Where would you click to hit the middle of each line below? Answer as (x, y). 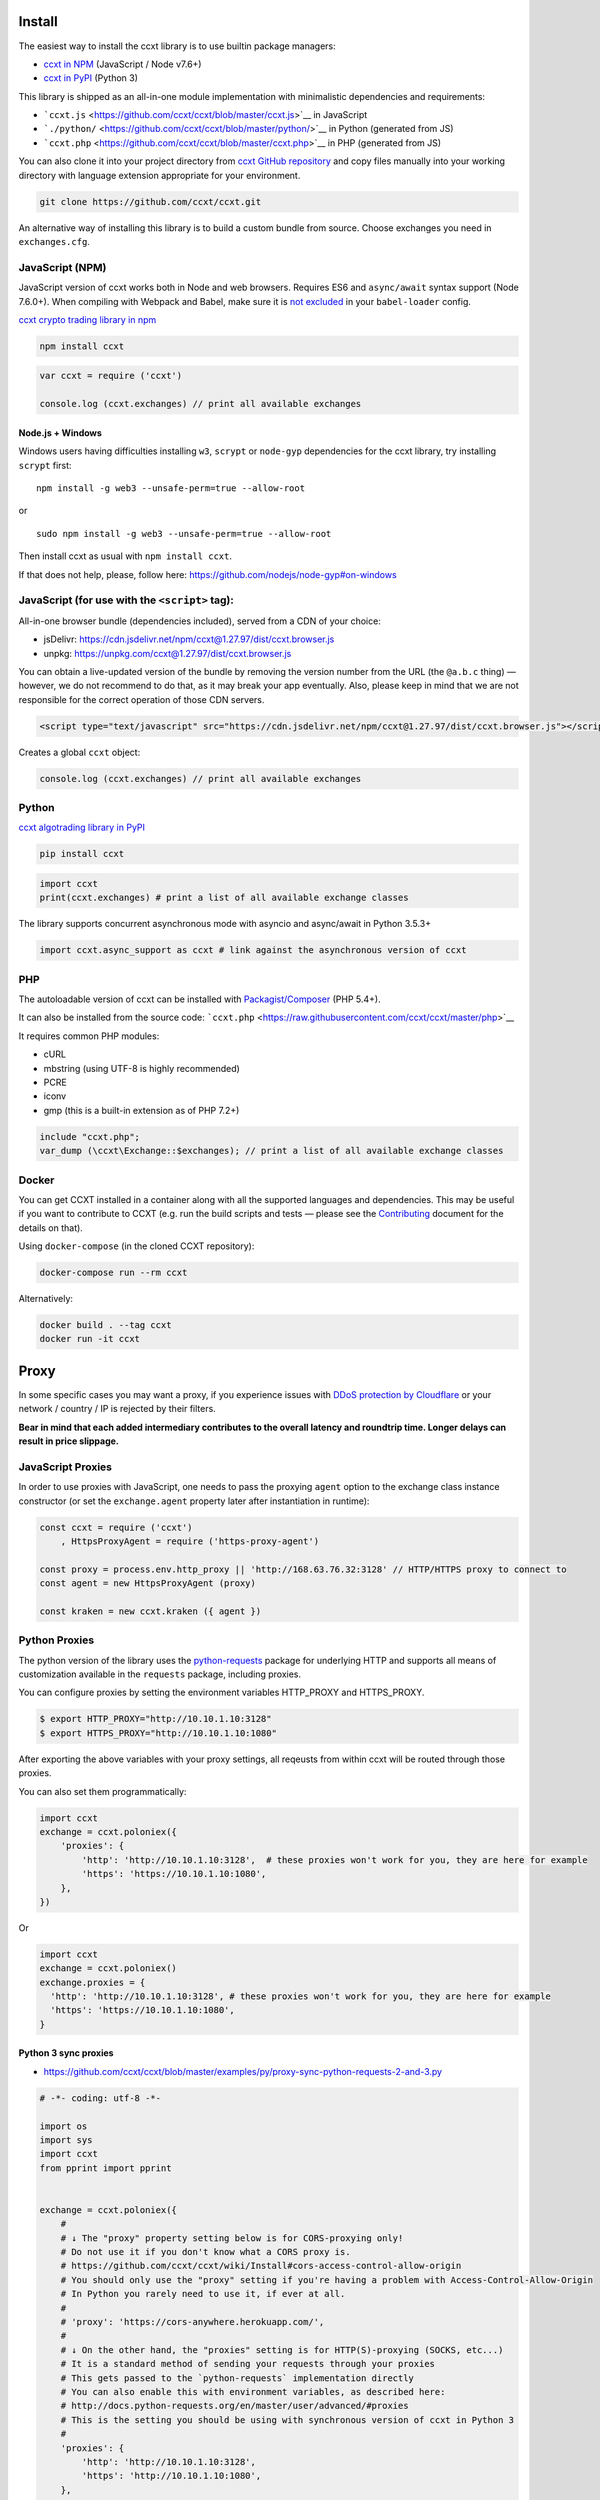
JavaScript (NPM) (62, 267)
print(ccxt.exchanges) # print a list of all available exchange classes (224, 898)
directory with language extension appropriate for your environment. (159, 175)
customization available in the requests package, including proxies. (160, 1674)
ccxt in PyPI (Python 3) (91, 78)
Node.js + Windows (60, 432)
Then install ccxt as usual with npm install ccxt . (125, 556)
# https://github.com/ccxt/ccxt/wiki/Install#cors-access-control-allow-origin (261, 2266)
